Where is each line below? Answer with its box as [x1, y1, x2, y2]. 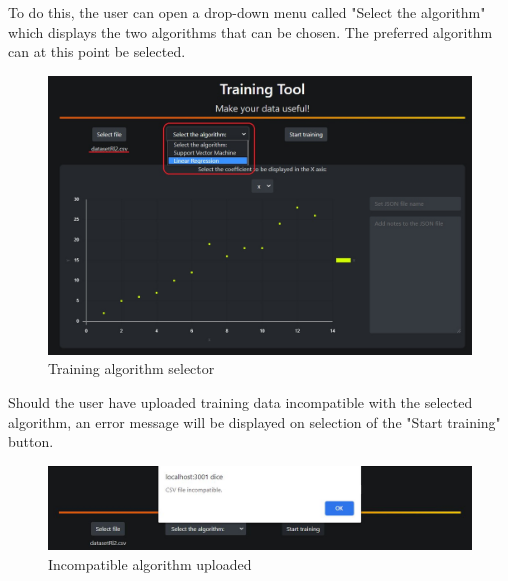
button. [8, 431, 54, 452]
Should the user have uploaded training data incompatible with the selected [8, 392, 473, 413]
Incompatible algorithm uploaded [48, 553, 252, 574]
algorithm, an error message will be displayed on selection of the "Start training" [8, 411, 501, 432]
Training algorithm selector [48, 358, 215, 379]
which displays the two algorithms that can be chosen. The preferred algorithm [8, 21, 493, 42]
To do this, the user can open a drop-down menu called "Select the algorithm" [8, 2, 486, 22]
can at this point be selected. [8, 41, 186, 62]
